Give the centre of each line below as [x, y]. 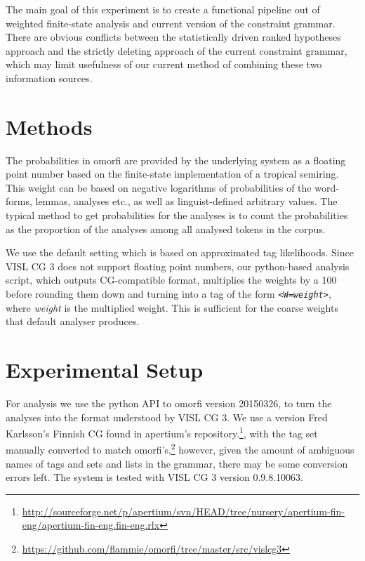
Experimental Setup [105, 370]
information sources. [49, 78]
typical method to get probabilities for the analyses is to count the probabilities [177, 215]
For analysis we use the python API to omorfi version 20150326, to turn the [169, 403]
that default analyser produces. [73, 321]
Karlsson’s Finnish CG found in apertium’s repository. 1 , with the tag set [162, 432]
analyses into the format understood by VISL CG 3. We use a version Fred [167, 417]
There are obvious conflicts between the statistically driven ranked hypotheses [173, 37]
